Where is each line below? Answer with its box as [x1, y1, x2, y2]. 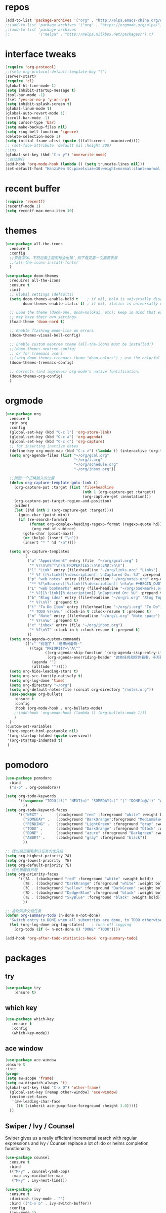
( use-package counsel [5, 1155, 50, 1160]
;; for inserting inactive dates [9, 443, 79, 448]
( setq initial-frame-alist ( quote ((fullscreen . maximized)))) [5, 138, 140, 144]
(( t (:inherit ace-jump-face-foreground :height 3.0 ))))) [16, 1103, 138, 1108]
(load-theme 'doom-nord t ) [9, 319, 65, 325]
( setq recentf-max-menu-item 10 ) [5, 209, 74, 214]
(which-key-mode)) [11, 1030, 50, 1036]
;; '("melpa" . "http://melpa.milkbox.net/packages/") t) [5, 32, 154, 37]
